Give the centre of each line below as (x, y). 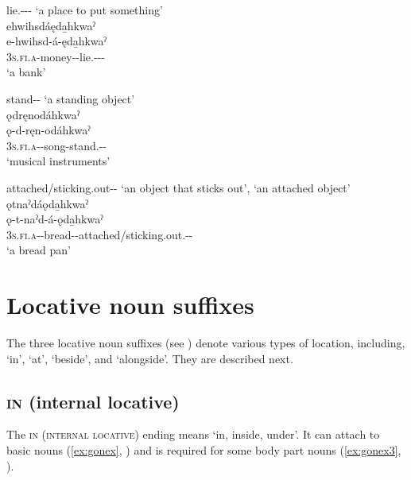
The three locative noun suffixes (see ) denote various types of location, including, (206, 343)
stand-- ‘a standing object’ (71, 98)
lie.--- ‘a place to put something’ (85, 10)
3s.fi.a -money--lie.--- (56, 56)
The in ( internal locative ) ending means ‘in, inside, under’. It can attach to (193, 434)
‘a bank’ (26, 72)
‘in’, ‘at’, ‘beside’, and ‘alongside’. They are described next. (150, 358)
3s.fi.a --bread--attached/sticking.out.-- (100, 234)
